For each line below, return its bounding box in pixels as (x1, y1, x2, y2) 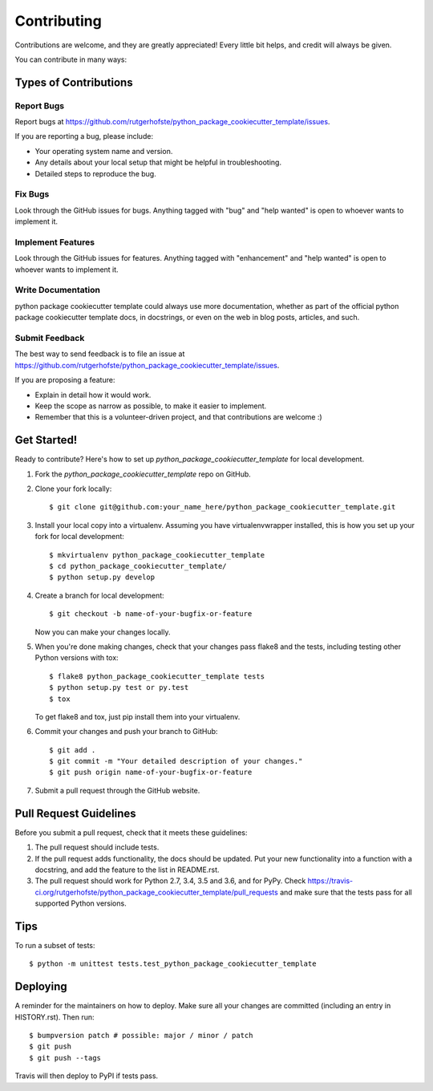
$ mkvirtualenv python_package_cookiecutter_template (49, 550, 265, 559)
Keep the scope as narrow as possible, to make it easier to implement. (34, 401, 267, 411)
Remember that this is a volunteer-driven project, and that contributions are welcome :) (34, 412, 322, 422)
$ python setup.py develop (49, 573, 156, 582)
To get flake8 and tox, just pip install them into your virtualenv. (34, 712, 241, 721)
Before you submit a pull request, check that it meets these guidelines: (14, 827, 248, 838)
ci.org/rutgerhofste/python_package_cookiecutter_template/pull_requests (34, 887, 278, 897)
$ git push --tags (29, 1053, 102, 1062)
